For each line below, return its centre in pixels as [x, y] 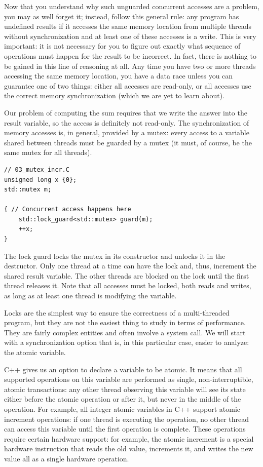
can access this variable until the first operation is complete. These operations [125, 429]
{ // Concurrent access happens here [68, 209]
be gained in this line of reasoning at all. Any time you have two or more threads [130, 66]
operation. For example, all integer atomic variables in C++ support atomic [122, 408]
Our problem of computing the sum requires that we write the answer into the [126, 112]
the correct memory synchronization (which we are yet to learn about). [115, 95]
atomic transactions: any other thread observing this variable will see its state [125, 389]
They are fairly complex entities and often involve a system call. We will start [125, 332]
